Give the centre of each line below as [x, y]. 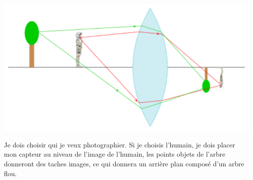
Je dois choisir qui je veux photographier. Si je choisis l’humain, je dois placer [120, 144]
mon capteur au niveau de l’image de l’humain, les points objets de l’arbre [115, 154]
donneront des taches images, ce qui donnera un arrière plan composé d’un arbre [124, 164]
